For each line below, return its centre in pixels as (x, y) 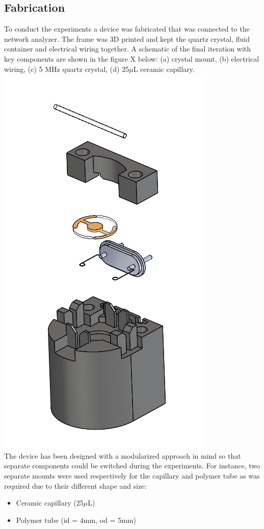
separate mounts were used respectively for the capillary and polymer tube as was (132, 475)
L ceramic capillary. (164, 69)
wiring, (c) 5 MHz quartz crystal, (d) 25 (67, 69)
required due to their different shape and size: (75, 485)
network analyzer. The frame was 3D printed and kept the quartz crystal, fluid (127, 38)
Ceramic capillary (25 (50, 503)
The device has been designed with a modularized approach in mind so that (123, 455)
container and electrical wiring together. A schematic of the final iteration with (128, 49)
